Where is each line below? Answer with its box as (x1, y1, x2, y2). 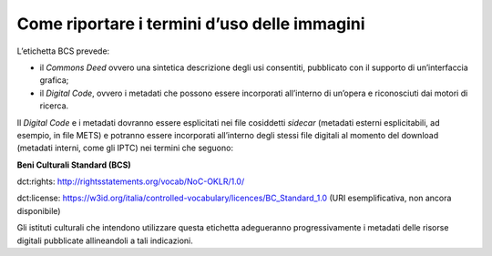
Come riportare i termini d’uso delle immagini (16, 14, 365, 34)
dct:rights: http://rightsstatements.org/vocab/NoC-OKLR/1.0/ (16, 176, 245, 187)
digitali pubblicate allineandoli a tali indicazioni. (16, 235, 193, 246)
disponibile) (16, 205, 61, 216)
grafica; (39, 75, 69, 86)
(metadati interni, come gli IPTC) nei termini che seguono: (16, 142, 234, 154)
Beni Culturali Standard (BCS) (16, 159, 131, 170)
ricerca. (39, 100, 69, 111)
